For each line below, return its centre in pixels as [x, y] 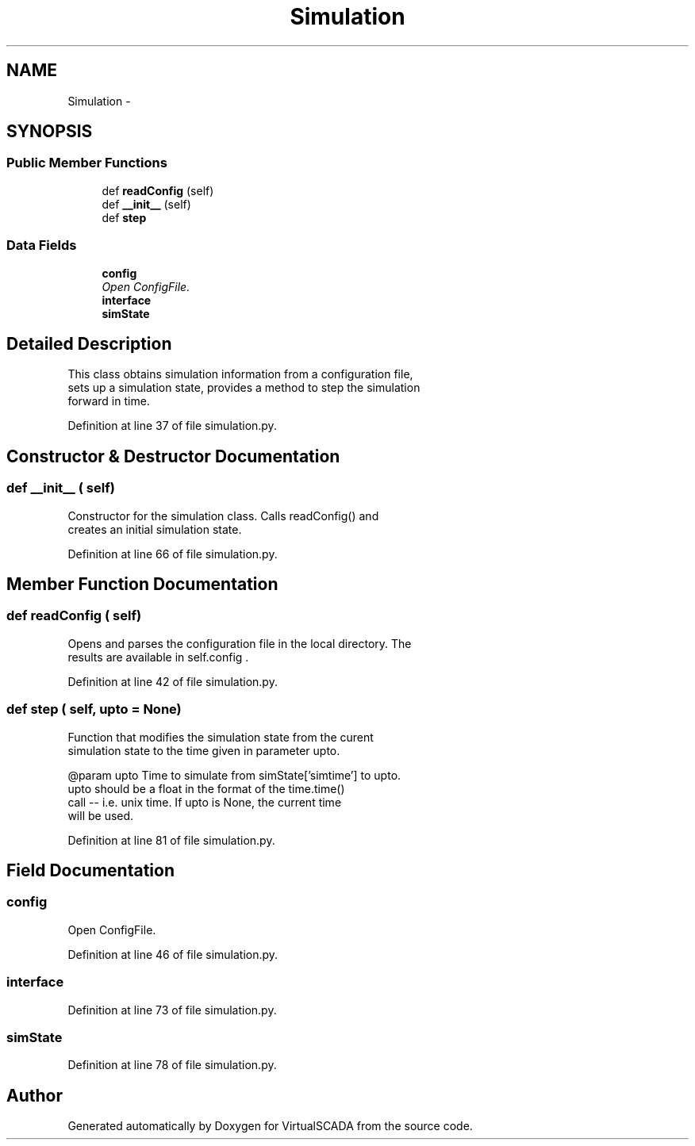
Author [35, 1095]
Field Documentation [90, 871]
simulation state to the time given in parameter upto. [204, 750]
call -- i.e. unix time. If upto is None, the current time [205, 802]
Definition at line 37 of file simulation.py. [172, 426]
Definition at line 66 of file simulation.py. [173, 554]
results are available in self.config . [158, 657]
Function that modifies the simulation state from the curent [221, 737]
